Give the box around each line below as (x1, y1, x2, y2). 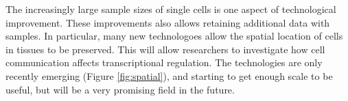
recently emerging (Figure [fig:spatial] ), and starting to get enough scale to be (5, 68, 333, 83)
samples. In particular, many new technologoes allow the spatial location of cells (5, 29, 343, 43)
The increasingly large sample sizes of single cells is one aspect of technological (5, 2, 336, 16)
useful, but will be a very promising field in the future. (5, 82, 235, 96)
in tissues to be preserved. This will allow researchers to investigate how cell (5, 42, 325, 56)
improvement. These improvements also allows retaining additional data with (5, 15, 330, 29)
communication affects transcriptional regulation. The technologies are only (5, 55, 323, 70)
